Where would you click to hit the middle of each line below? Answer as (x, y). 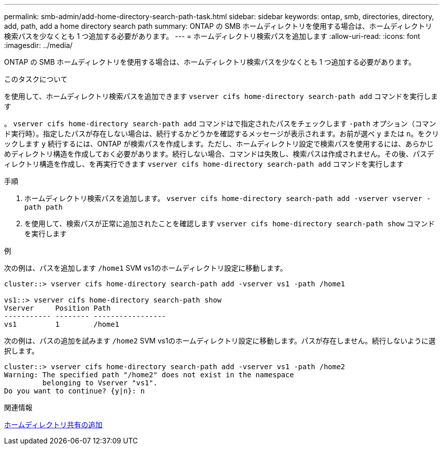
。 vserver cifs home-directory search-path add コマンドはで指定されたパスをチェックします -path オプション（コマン (220, 123)
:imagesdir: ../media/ (38, 45)
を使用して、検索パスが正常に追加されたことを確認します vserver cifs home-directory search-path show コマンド (230, 223)
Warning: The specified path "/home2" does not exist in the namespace (149, 375)
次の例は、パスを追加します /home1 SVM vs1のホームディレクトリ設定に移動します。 (146, 268)
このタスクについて (36, 79)
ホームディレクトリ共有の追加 (53, 425)
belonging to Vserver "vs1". (100, 383)
